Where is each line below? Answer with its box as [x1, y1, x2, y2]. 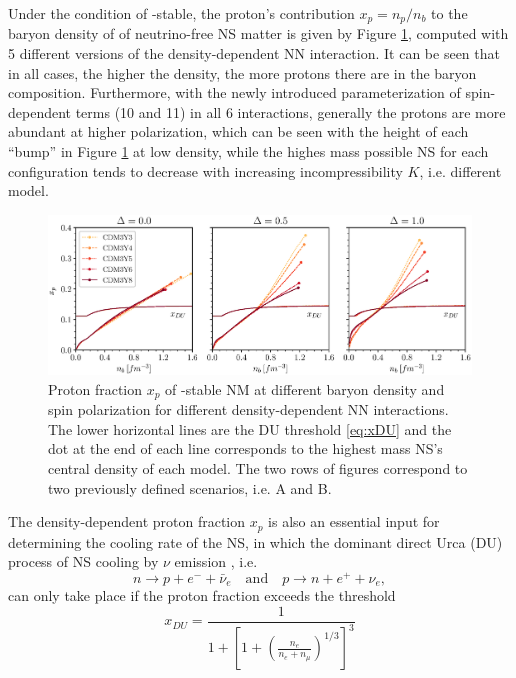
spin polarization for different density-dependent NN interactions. [48, 399, 449, 420]
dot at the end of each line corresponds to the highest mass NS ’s [48, 438, 443, 459]
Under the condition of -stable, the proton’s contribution [8, 3, 355, 23]
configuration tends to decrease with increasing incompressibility [8, 160, 403, 181]
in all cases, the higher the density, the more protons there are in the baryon [8, 62, 477, 83]
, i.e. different [419, 160, 502, 181]
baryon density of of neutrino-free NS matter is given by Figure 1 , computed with [8, 23, 509, 44]
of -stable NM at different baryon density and [165, 378, 445, 399]
